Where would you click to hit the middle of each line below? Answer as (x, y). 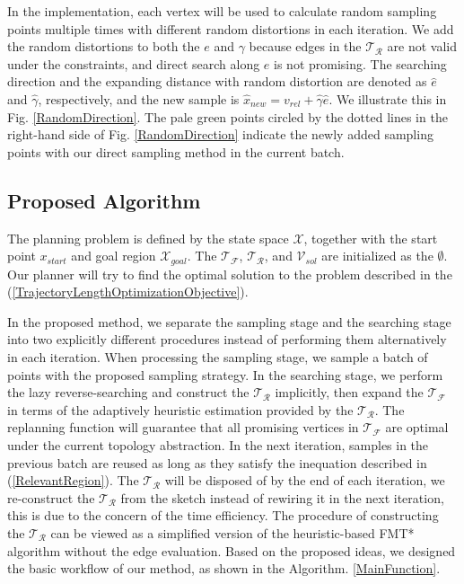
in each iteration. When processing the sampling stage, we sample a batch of (218, 356)
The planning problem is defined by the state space (148, 238)
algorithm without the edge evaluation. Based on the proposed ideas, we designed (232, 550)
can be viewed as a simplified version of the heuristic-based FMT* (232, 532)
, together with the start (371, 238)
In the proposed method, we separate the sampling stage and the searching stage (229, 321)
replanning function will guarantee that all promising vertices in (183, 427)
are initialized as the (377, 256)
